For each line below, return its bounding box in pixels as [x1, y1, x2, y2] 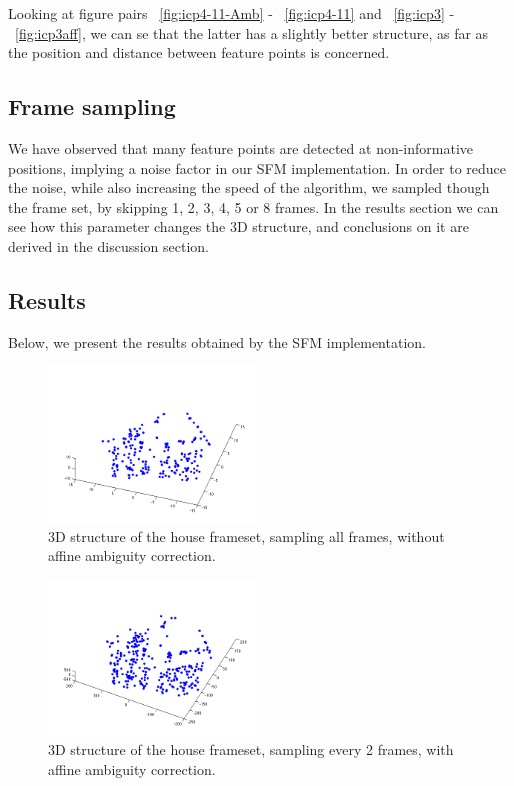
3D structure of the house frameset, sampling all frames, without [48, 525, 445, 546]
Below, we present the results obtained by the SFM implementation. [8, 331, 426, 352]
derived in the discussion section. [8, 235, 210, 256]
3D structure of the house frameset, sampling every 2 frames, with [48, 739, 454, 760]
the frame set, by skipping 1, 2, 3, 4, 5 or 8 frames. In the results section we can [8, 196, 499, 217]
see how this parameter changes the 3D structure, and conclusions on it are [8, 216, 469, 237]
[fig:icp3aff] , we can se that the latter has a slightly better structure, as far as [15, 22, 489, 43]
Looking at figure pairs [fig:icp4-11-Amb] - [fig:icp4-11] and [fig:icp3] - [8, 3, 455, 23]
